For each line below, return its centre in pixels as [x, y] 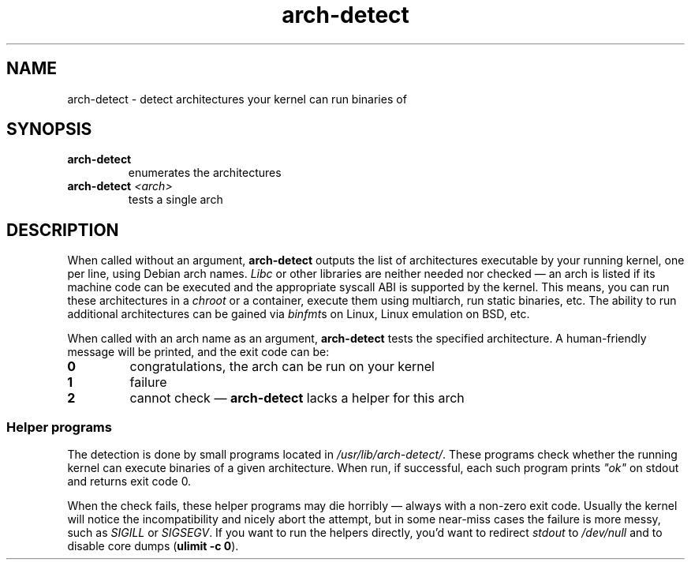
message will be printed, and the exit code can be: [198, 352]
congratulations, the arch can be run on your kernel [282, 367]
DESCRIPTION [63, 230]
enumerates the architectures [205, 173]
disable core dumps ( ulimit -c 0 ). [153, 546]
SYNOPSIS [49, 129]
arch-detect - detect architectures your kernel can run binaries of [237, 99]
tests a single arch [176, 200]
